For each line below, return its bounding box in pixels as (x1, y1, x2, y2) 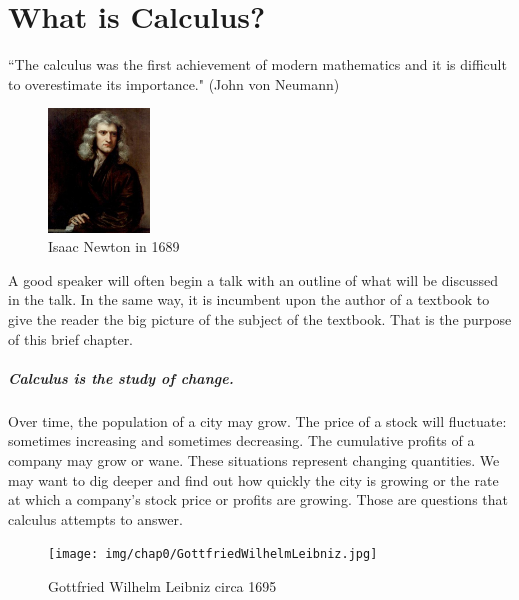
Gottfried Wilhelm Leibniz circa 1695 (48, 576, 277, 597)
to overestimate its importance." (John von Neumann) (8, 73, 340, 94)
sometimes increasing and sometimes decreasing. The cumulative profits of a (8, 430, 475, 451)
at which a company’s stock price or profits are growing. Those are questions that (8, 489, 508, 510)
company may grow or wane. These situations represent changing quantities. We (8, 449, 500, 470)
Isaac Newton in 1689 (48, 236, 180, 257)
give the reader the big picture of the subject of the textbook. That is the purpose (8, 309, 512, 330)
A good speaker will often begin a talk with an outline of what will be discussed (8, 269, 498, 290)
